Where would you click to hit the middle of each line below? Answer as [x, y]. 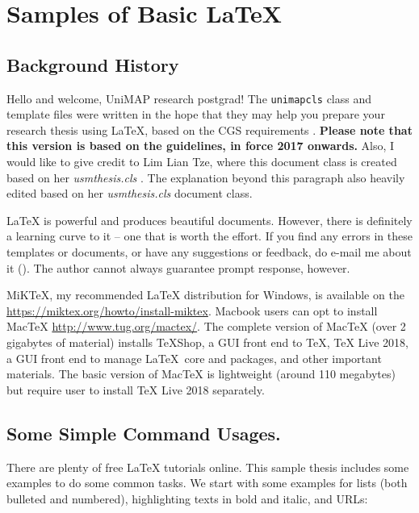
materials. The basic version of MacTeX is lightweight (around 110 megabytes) [201, 374]
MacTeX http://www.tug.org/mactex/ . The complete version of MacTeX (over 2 [206, 326]
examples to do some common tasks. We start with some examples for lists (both [207, 483]
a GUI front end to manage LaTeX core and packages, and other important [194, 358]
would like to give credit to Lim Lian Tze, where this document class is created [202, 162]
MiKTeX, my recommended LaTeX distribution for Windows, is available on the [205, 295]
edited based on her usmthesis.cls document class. [130, 193]
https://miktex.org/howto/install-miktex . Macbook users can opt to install [192, 310]
